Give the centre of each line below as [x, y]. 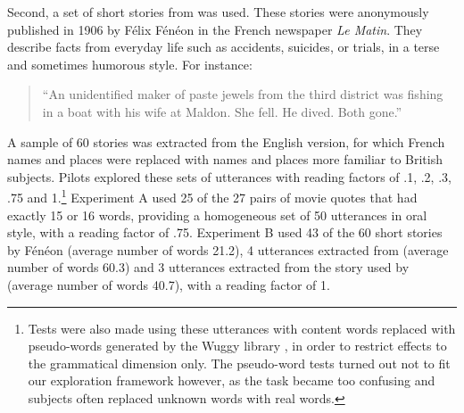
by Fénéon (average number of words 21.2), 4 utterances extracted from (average [228, 249]
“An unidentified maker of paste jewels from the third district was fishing [243, 94]
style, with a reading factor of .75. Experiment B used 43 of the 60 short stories [225, 232]
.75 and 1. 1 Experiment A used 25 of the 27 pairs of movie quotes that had [212, 196]
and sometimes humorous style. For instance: [130, 64]
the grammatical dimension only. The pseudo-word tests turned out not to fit [239, 363]
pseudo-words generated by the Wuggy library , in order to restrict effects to [237, 346]
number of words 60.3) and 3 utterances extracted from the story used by [208, 267]
